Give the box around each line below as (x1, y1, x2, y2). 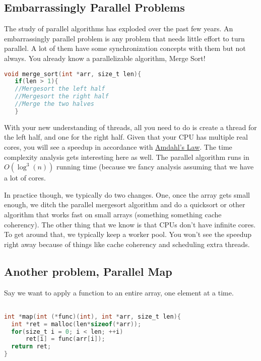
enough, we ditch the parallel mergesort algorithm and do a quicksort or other (4, 199, 245, 210)
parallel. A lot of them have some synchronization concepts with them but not (4, 43, 246, 53)
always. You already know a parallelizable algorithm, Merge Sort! (4, 52, 206, 63)
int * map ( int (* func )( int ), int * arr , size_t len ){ (4, 313, 181, 320)
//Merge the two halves (15, 100, 94, 108)
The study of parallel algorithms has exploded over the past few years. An (4, 23, 233, 34)
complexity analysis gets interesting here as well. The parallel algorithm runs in (4, 151, 249, 162)
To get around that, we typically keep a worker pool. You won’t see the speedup (4, 229, 252, 239)
